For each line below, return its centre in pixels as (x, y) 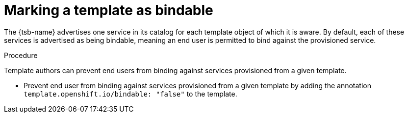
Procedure (21, 55)
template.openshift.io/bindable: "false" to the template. (130, 94)
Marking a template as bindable (109, 10)
